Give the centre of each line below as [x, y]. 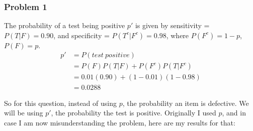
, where [178, 35]
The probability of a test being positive [65, 25]
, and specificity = [81, 35]
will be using [24, 113]
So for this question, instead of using [60, 103]
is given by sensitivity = [172, 25]
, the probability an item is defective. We [186, 103]
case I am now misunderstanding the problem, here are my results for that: [120, 122]
